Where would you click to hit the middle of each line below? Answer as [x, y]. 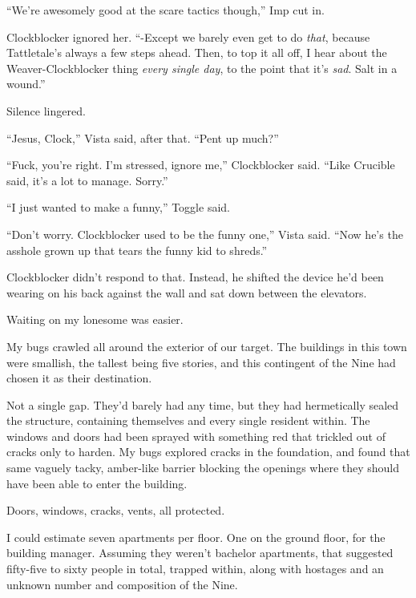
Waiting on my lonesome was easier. [95, 319]
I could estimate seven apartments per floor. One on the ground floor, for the [196, 537]
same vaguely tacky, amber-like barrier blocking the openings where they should [203, 468]
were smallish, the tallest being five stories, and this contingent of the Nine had [201, 362]
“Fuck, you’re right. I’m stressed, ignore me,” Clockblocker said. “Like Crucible [201, 165]
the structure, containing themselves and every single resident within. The [188, 420]
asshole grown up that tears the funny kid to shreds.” [137, 250]
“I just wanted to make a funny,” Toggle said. [118, 207]
